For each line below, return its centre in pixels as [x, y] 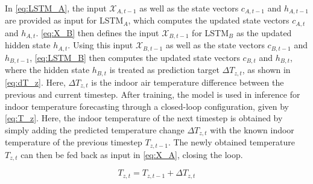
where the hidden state [47, 70]
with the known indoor [252, 129]
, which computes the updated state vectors [209, 20]
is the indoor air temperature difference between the [188, 82]
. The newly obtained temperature [231, 142]
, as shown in [266, 70]
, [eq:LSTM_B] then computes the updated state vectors [135, 57]
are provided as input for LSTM [64, 20]
